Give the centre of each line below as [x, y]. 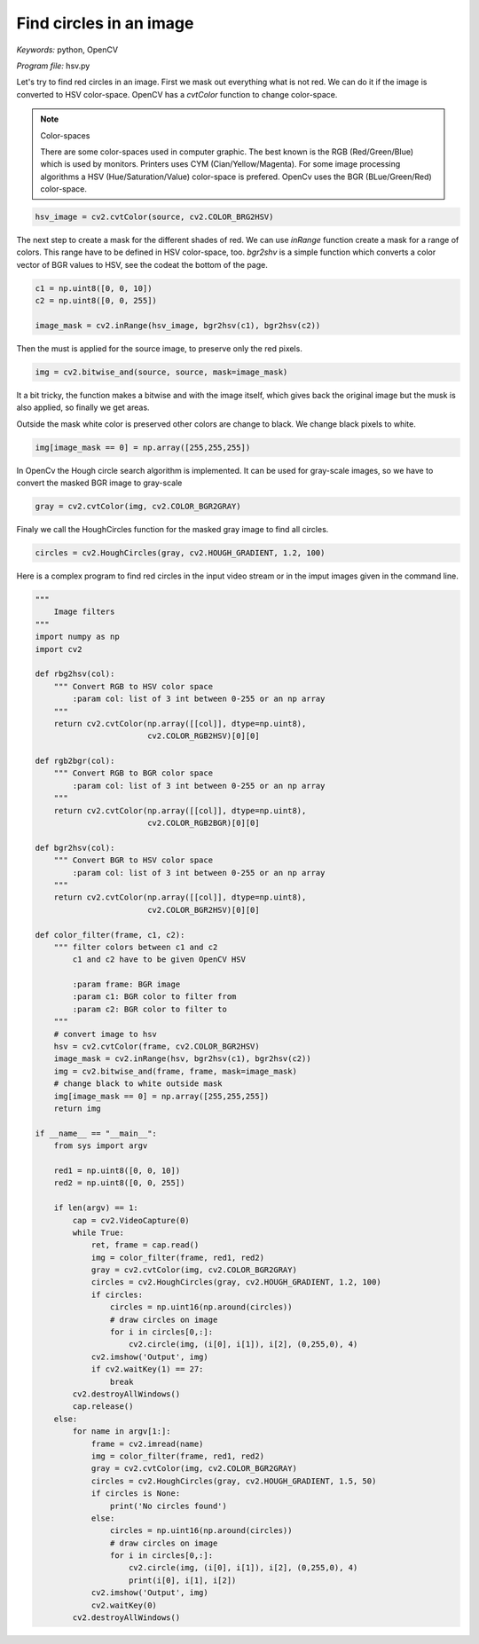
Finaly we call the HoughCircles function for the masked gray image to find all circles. [173, 530]
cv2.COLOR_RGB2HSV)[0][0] [204, 736]
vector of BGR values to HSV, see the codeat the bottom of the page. [142, 264]
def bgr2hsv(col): [75, 848]
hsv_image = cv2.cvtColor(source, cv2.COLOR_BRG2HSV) [154, 217]
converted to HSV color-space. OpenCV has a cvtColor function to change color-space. [177, 94]
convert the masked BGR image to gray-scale [99, 483]
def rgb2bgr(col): [75, 761]
